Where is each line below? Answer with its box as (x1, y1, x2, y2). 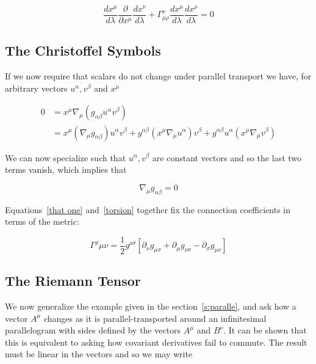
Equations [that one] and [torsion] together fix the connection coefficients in (5, 203, 291, 216)
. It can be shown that (223, 324, 307, 337)
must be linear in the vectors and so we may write (5, 348, 193, 360)
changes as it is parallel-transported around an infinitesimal (43, 311, 267, 324)
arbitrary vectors (5, 81, 68, 94)
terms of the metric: (5, 215, 79, 228)
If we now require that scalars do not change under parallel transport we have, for (5, 70, 312, 82)
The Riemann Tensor (5, 271, 141, 290)
